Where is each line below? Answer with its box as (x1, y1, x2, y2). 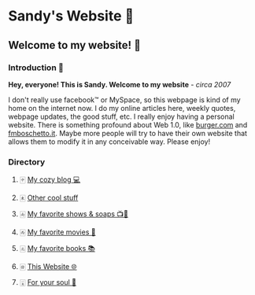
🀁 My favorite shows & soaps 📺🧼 (19, 209, 128, 219)
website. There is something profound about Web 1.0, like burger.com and (8, 120, 248, 129)
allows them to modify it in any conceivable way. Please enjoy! (8, 137, 211, 146)
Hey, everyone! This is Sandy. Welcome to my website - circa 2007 (8, 79, 231, 89)
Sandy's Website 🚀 (8, 7, 135, 25)
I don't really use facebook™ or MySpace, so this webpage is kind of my (8, 94, 242, 105)
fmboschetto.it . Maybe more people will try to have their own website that (8, 128, 248, 138)
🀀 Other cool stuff (19, 193, 79, 203)
